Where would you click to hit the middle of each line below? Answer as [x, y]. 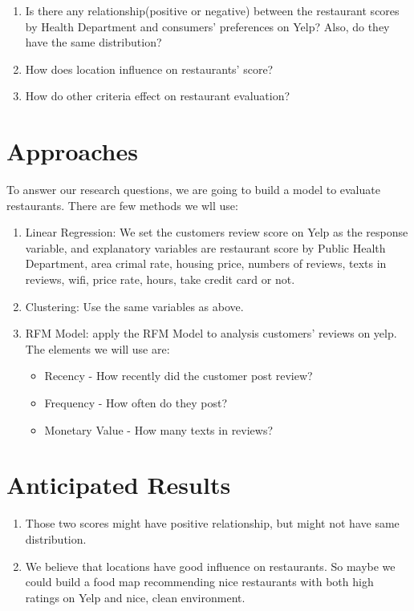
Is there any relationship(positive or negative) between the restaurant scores [212, 10]
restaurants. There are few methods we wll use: [122, 205]
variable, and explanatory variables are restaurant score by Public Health [205, 247]
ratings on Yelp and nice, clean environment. [135, 597]
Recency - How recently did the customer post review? [179, 376]
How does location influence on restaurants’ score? [149, 69]
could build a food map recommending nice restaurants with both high [199, 582]
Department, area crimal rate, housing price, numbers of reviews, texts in [206, 263]
